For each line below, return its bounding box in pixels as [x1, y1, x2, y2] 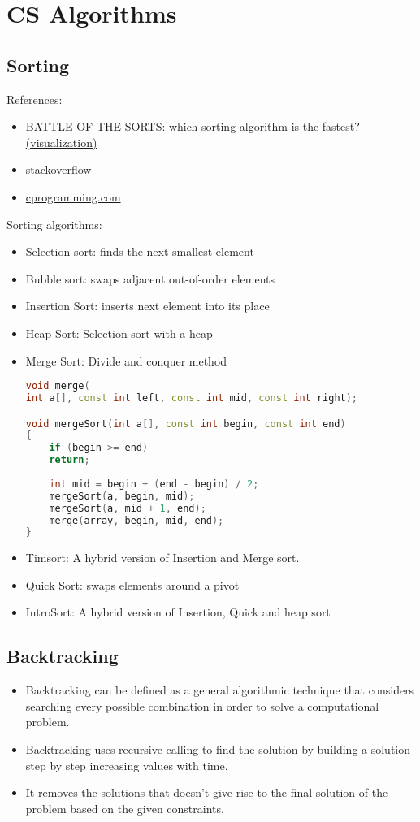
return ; [49, 454, 90, 466]
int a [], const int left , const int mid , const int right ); [25, 392, 358, 404]
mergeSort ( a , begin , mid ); [49, 490, 195, 502]
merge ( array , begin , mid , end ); [49, 514, 224, 526]
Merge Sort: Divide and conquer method [25, 352, 227, 369]
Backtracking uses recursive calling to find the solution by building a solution [25, 741, 411, 758]
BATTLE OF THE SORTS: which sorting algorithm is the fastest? [25, 118, 360, 135]
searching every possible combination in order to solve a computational [25, 697, 379, 714]
